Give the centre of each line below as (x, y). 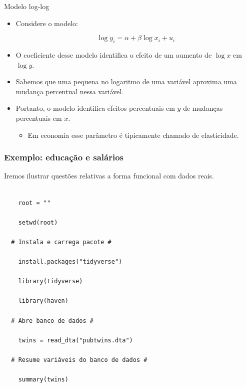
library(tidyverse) (50, 281)
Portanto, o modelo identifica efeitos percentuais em (95, 108)
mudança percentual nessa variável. (70, 91)
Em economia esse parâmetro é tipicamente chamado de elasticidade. (133, 135)
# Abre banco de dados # (52, 321)
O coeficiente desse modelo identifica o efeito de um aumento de (114, 54)
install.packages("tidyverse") (70, 262)
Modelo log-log (27, 6)
